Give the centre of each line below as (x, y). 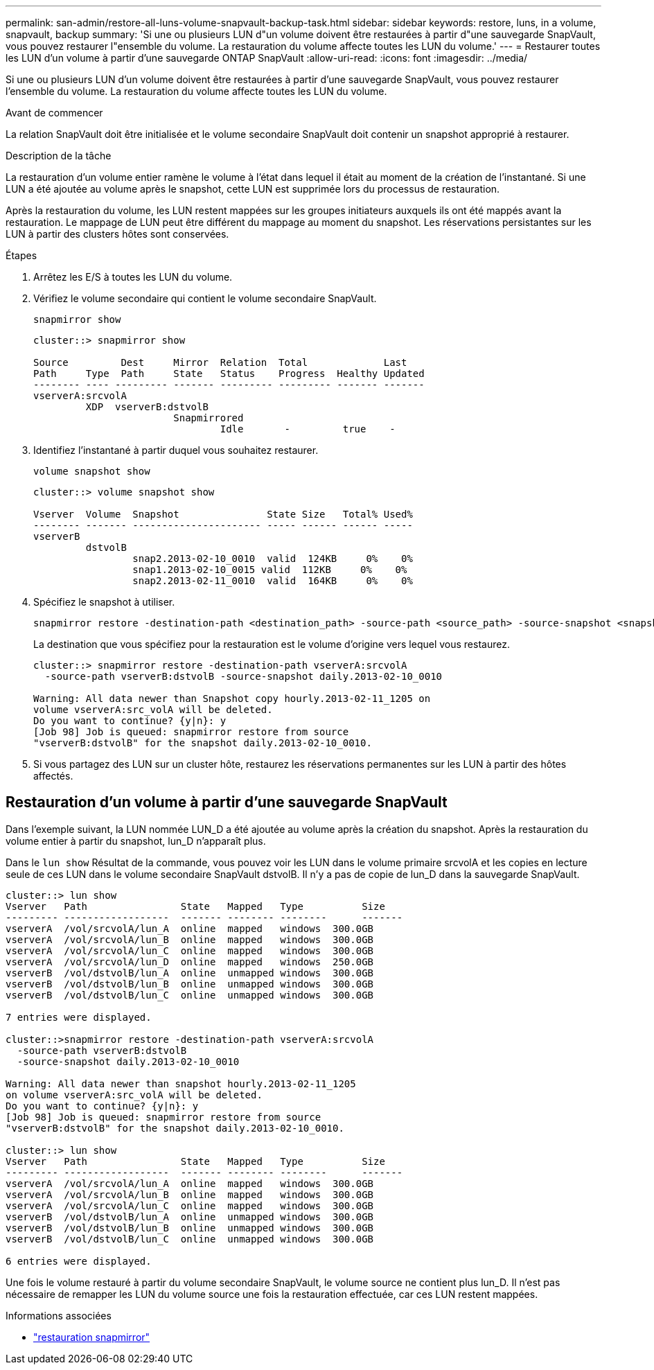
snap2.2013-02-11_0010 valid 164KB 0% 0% (273, 581)
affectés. (53, 776)
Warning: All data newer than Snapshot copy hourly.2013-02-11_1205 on (232, 699)
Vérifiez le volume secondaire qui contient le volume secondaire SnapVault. (205, 298)
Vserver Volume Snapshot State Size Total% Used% (223, 514)
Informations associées (59, 1315)
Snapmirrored (209, 418)
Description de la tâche (59, 156)
